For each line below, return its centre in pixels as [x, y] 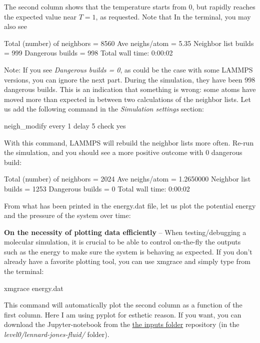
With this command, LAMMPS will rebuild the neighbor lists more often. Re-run [129, 142]
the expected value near [40, 16]
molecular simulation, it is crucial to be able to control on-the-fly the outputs [122, 242]
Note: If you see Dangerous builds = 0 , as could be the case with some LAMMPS [128, 69]
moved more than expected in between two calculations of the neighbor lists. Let [127, 99]
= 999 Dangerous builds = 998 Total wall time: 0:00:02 [88, 53]
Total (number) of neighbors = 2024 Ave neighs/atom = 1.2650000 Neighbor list [127, 179]
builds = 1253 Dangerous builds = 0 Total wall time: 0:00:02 [97, 188]
